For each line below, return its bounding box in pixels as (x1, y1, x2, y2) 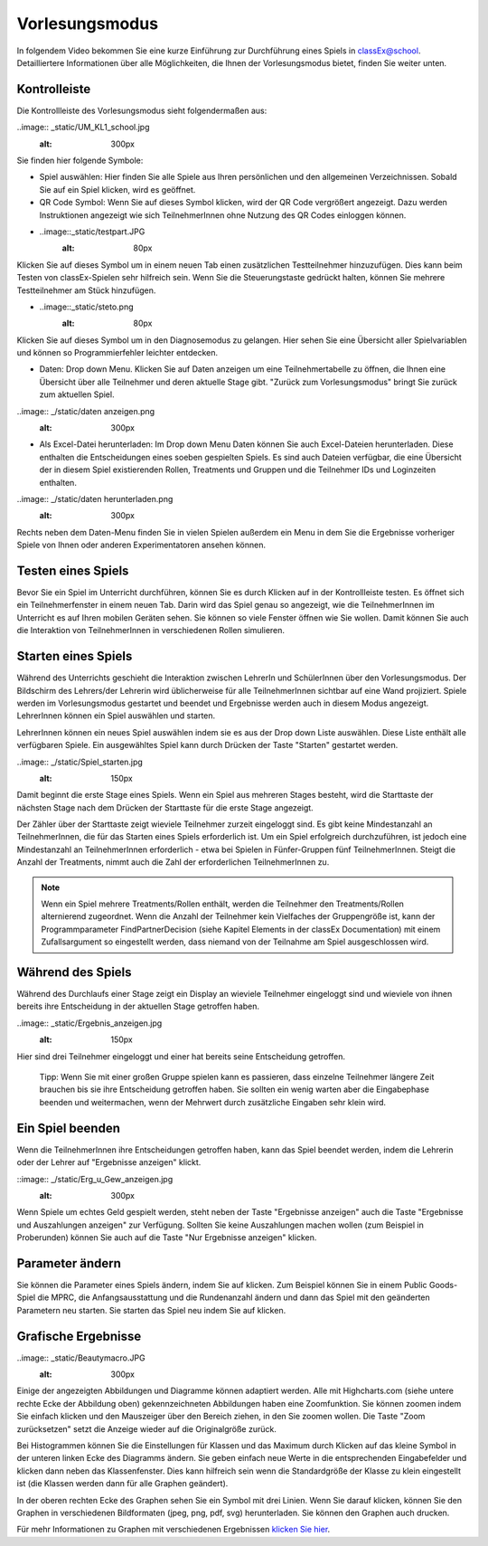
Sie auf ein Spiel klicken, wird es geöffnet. (39, 184, 196, 194)
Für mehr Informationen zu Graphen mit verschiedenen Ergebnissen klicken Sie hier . (16, 1524, 331, 1535)
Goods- (428, 1279, 458, 1290)
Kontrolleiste (16, 81, 91, 97)
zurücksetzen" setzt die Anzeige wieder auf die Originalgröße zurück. (16, 1423, 277, 1434)
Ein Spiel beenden (16, 1120, 121, 1135)
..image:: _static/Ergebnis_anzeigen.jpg (16, 1018, 163, 1029)
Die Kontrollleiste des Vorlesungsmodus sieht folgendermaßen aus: (16, 105, 267, 116)
